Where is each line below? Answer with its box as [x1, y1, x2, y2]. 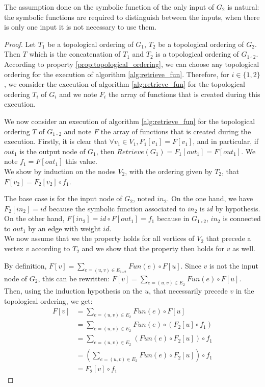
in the [235, 285, 254, 296]
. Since [180, 260, 201, 271]
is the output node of [19, 146, 86, 156]
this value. [65, 156, 97, 166]
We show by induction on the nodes [4, 165, 116, 176]
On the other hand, [4, 213, 65, 224]
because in [156, 213, 190, 224]
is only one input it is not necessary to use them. [4, 21, 157, 32]
